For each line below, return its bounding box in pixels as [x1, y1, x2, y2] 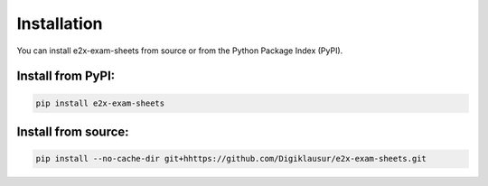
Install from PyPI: [16, 69, 116, 84]
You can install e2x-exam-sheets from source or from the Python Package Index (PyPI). [16, 45, 343, 56]
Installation [16, 14, 103, 33]
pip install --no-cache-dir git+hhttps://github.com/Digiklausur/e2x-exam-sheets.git [35, 153, 427, 164]
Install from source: [16, 124, 130, 139]
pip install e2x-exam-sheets [35, 98, 165, 108]
